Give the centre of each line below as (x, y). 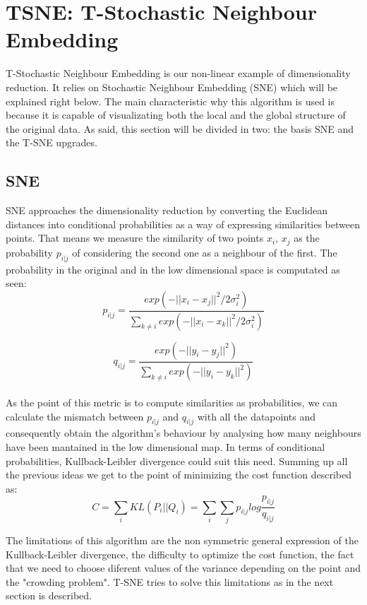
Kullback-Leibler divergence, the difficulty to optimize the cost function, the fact (180, 554)
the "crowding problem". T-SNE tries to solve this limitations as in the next (170, 581)
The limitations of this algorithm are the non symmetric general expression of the (182, 540)
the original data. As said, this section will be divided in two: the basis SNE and (180, 128)
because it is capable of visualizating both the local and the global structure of (176, 115)
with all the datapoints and (257, 416)
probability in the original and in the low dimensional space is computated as (173, 269)
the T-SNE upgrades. (52, 142)
